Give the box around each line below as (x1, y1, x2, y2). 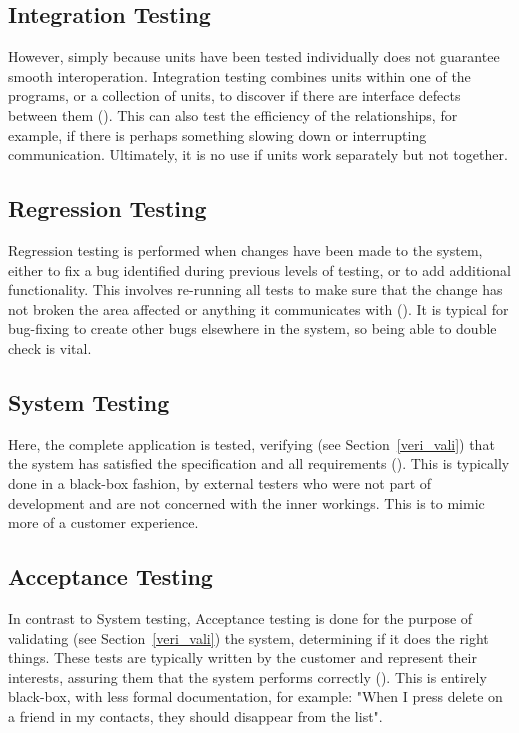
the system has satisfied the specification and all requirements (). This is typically (8, 453, 510, 474)
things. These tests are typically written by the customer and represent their (8, 647, 477, 668)
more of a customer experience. (8, 512, 199, 533)
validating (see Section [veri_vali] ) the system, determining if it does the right (8, 627, 489, 648)
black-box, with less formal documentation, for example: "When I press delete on (8, 686, 503, 707)
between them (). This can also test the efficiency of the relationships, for (8, 104, 458, 125)
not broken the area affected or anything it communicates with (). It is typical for (8, 298, 509, 319)
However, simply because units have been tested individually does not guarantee (8, 46, 500, 67)
